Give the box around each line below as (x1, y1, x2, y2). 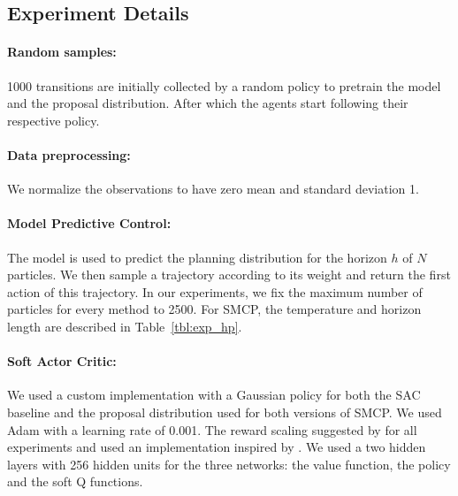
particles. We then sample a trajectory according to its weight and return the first (7, 265, 451, 284)
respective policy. (7, 111, 100, 129)
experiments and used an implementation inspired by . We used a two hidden (7, 438, 426, 456)
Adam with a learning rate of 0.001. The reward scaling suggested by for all (7, 420, 417, 439)
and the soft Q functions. (7, 472, 143, 491)
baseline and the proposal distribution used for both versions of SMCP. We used (7, 402, 442, 421)
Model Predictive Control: (7, 214, 172, 233)
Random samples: (7, 42, 117, 61)
